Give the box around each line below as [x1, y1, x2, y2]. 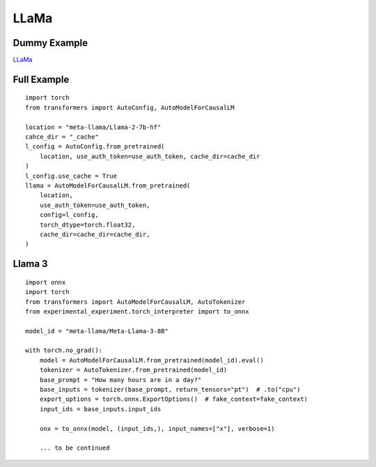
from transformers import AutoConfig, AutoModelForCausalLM [25, 103, 235, 112]
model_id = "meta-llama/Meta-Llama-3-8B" [25, 327, 169, 335]
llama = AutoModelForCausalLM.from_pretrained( [25, 181, 191, 190]
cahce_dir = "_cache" [25, 133, 99, 141]
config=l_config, [39, 211, 99, 219]
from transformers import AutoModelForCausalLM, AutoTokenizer [25, 298, 246, 306]
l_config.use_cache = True [25, 171, 118, 180]
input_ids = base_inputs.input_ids [39, 405, 162, 413]
